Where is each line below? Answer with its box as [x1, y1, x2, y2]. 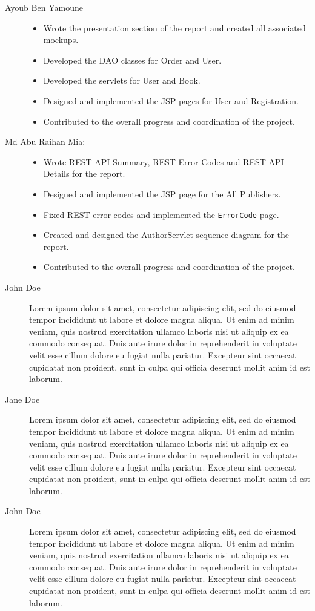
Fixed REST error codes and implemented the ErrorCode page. [43, 208, 279, 220]
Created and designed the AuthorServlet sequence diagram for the [43, 228, 289, 241]
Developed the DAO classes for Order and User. [43, 53, 222, 66]
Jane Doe [5, 392, 40, 405]
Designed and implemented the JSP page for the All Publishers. [43, 187, 281, 200]
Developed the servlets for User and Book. [43, 74, 201, 87]
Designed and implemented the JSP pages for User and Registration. [43, 94, 299, 107]
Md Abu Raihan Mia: [5, 135, 85, 148]
